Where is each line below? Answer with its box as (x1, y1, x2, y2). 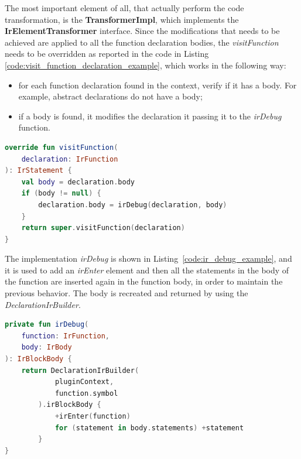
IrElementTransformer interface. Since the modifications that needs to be (5, 25, 280, 37)
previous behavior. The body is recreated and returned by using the (5, 287, 248, 299)
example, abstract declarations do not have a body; (18, 90, 203, 102)
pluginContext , (54, 378, 114, 386)
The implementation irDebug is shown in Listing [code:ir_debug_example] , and (5, 252, 292, 265)
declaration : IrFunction (21, 155, 118, 163)
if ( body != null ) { (21, 189, 101, 198)
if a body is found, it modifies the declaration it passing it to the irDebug (18, 109, 282, 122)
